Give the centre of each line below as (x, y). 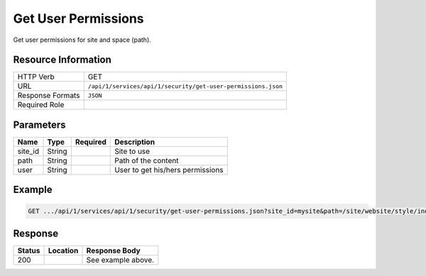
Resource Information (62, 60)
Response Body (114, 250)
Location (63, 250)
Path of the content (147, 160)
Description (135, 142)
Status (29, 250)
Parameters (39, 125)
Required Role (41, 105)
